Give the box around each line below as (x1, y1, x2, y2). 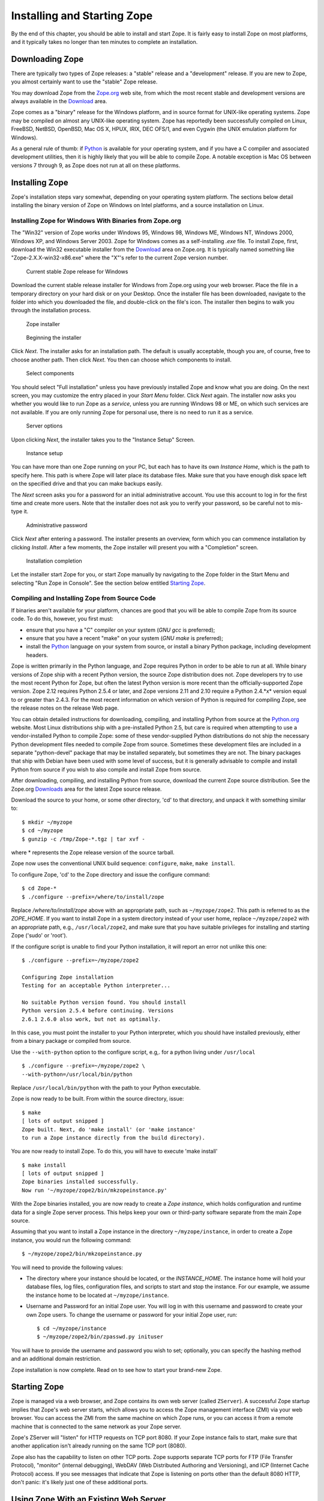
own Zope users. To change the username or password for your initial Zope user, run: (26, 1311, 238, 1318)
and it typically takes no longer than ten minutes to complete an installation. (11, 38, 198, 45)
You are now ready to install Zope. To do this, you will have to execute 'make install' (11, 1147, 218, 1155)
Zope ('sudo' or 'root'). (11, 932, 68, 939)
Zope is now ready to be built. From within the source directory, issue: (11, 1095, 184, 1102)
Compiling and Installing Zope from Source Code (11, 594, 156, 603)
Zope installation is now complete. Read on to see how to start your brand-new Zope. (11, 1366, 222, 1373)
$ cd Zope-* (22, 885, 57, 892)
